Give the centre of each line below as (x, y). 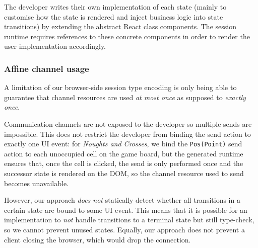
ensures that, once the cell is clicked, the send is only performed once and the (124, 163)
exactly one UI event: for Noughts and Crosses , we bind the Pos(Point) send (123, 144)
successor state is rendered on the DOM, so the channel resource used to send (124, 173)
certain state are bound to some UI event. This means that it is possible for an (126, 210)
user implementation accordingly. (55, 46)
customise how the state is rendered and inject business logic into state (114, 16)
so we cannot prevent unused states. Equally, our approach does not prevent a (124, 229)
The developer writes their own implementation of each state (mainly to (115, 7)
